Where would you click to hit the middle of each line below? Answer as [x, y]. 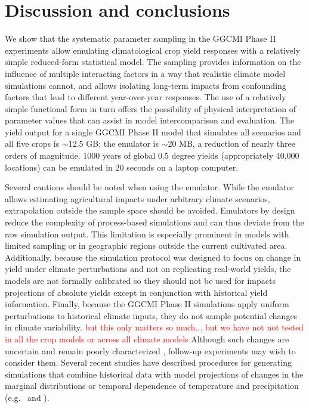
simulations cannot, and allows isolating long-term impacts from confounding [146, 85]
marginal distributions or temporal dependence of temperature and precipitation [152, 386]
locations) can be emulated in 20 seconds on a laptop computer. [122, 167]
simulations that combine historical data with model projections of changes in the [154, 374]
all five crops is [32, 143]
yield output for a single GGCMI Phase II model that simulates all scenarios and [153, 132]
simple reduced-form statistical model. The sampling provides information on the [153, 62]
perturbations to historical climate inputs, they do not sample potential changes [151, 315]
